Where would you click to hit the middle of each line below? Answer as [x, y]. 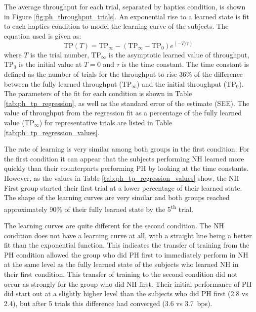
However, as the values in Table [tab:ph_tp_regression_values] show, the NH [122, 178]
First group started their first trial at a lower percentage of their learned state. [123, 187]
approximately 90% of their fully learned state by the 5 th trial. [99, 208]
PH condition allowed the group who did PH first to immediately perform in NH [126, 254]
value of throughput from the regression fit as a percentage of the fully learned [123, 113]
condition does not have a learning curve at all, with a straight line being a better [128, 235]
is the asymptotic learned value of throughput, [179, 54]
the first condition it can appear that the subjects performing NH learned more [124, 158]
